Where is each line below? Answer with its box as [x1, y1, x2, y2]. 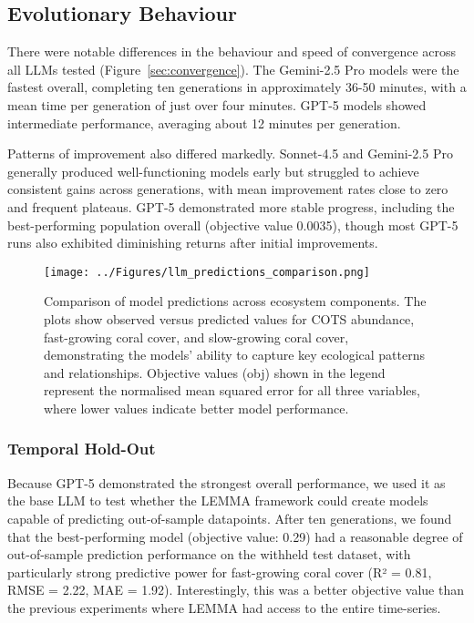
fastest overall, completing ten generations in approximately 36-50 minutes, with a [7, 77, 467, 97]
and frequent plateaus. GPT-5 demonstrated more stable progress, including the [7, 197, 455, 216]
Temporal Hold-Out [7, 437, 156, 460]
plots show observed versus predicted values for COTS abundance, [44, 309, 415, 328]
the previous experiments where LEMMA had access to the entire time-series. [7, 597, 441, 617]
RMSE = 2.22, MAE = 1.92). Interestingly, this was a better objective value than [7, 580, 465, 599]
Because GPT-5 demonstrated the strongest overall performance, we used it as [7, 473, 446, 492]
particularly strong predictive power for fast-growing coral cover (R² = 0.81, [7, 562, 432, 581]
